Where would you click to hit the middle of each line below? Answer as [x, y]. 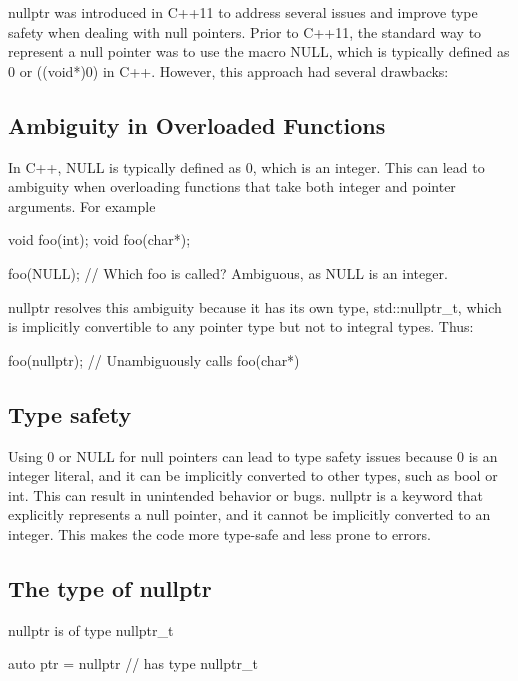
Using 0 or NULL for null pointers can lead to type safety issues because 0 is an [253, 455]
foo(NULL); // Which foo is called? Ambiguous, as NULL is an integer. [228, 272]
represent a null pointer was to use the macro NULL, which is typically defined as [259, 51]
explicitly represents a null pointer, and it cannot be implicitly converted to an [249, 514]
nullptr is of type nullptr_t [91, 629]
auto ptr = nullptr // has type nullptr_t [133, 663]
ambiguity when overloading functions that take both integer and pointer [232, 186]
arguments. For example [82, 205]
